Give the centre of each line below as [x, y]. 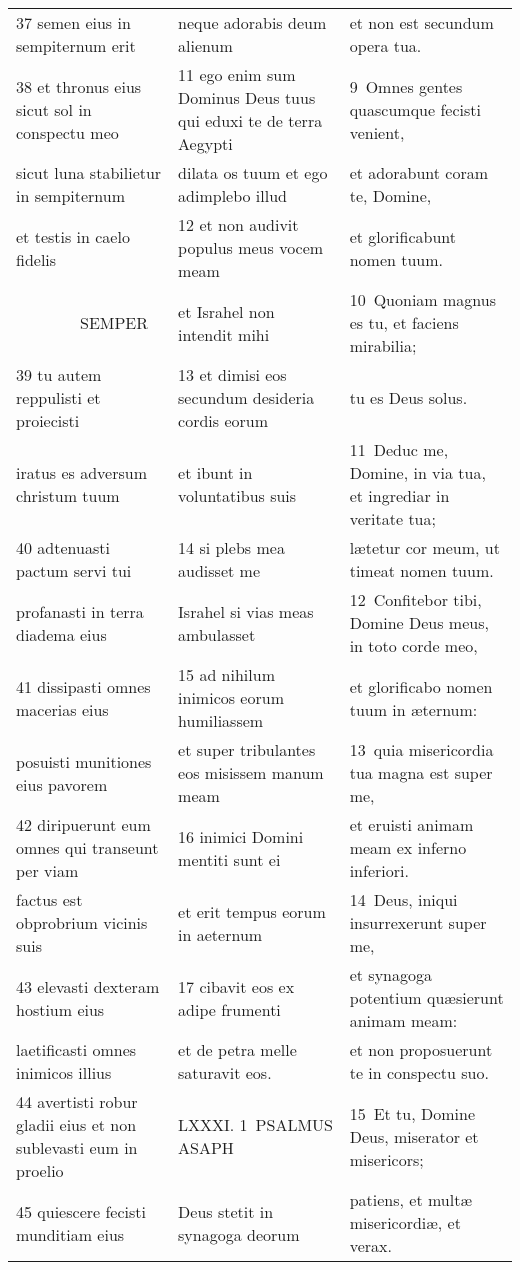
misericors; [386, 1159]
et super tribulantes [247, 749]
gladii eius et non [76, 1124]
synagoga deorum [239, 1234]
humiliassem [221, 720]
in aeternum [220, 934]
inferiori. [379, 870]
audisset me [219, 570]
